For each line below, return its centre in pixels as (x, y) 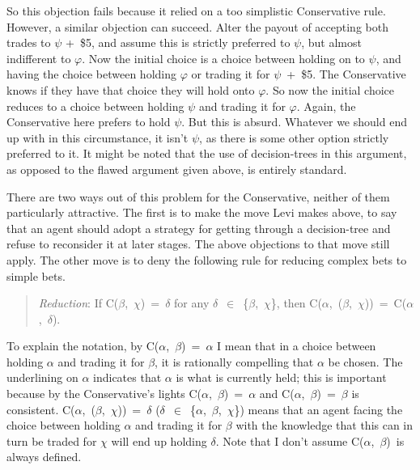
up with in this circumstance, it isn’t (98, 137)
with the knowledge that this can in (325, 425)
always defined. (44, 457)
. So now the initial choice (330, 89)
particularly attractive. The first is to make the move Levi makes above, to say (202, 212)
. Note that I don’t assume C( (290, 440)
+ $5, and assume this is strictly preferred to (178, 42)
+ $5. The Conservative (346, 74)
